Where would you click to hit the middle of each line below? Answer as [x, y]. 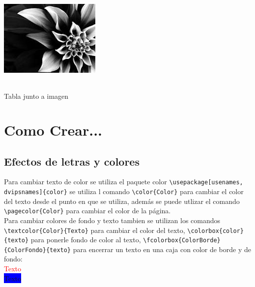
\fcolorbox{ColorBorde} [182, 241]
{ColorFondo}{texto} [38, 250]
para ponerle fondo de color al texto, [86, 240]
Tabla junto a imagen [36, 96]
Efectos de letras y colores [72, 161]
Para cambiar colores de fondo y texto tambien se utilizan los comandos [112, 220]
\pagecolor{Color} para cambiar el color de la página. [87, 211]
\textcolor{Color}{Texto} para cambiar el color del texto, [95, 230]
